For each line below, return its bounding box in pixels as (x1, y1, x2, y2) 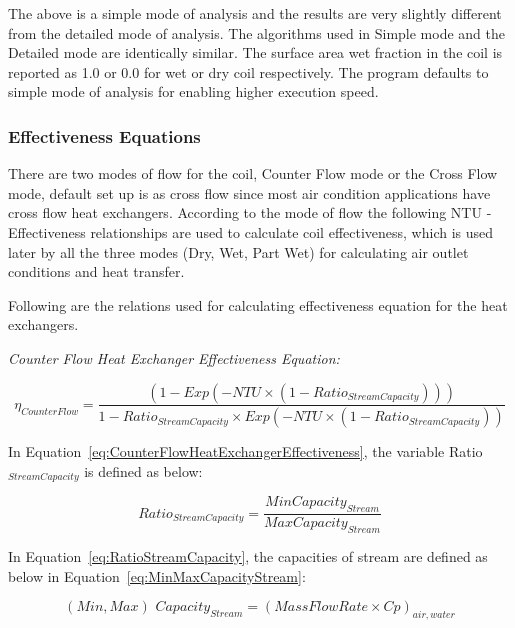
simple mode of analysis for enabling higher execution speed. (8, 81, 379, 102)
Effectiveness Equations (8, 123, 201, 148)
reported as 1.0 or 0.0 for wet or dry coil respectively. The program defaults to (8, 61, 489, 82)
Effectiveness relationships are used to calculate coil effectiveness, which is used (8, 221, 494, 242)
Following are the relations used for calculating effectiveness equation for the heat (8, 294, 508, 315)
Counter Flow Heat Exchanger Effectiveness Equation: (8, 347, 340, 368)
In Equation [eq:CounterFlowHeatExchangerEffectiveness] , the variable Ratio (8, 441, 483, 462)
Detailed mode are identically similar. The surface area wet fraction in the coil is (8, 42, 503, 63)
